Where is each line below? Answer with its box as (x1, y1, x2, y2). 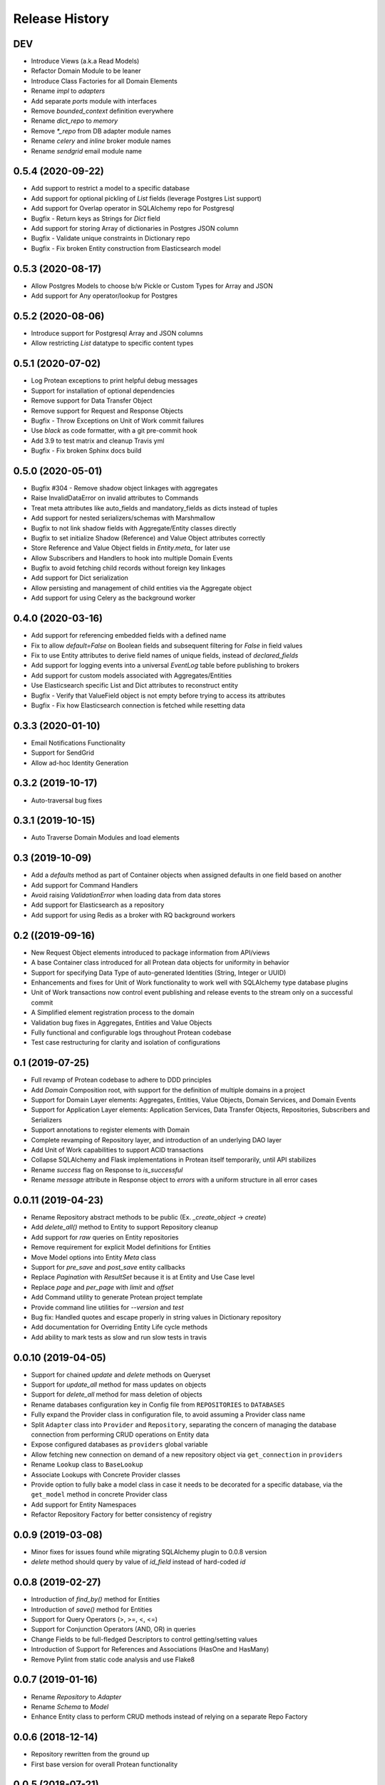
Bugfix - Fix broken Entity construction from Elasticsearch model (31, 243, 221, 253)
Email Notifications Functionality (31, 738, 126, 747)
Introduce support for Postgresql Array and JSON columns (31, 329, 203, 338)
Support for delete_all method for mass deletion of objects (31, 1390, 202, 1399)
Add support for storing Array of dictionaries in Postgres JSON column (31, 224, 239, 233)
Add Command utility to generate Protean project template (31, 1293, 203, 1302)
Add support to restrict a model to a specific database (31, 184, 190, 193)
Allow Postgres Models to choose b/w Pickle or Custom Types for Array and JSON (31, 281, 274, 290)
